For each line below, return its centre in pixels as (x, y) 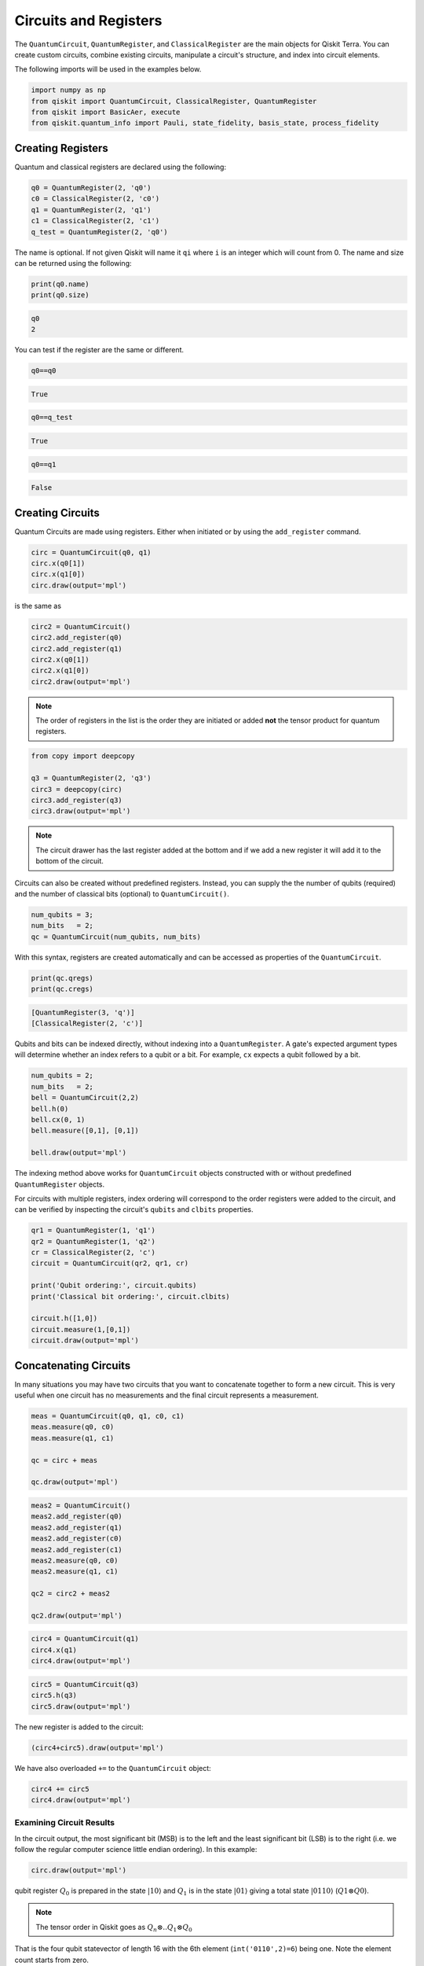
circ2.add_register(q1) (77, 648)
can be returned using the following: (73, 263)
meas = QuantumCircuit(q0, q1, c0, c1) (108, 1416)
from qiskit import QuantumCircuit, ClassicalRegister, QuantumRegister (174, 101)
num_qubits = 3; (62, 915)
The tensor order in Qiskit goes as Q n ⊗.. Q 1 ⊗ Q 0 (114, 1928)
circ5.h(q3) (54, 1695)
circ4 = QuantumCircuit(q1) (85, 1639)
